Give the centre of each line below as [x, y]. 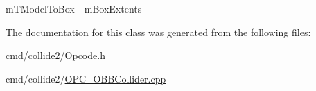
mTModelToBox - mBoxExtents [74, 8]
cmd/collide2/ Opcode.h [55, 55]
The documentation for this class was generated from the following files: [158, 32]
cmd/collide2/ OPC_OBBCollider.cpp [86, 78]
